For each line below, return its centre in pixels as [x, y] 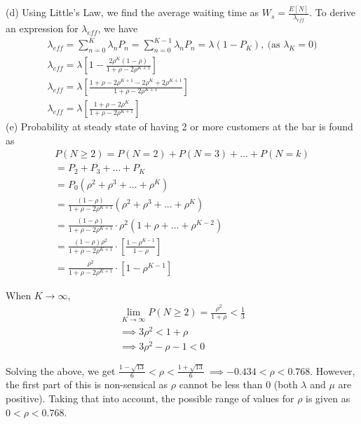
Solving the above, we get [61, 370]
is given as [328, 398]
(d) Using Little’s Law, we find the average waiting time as [132, 12]
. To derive [332, 12]
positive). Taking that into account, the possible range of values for [150, 398]
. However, [333, 370]
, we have [118, 28]
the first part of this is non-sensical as [87, 384]
